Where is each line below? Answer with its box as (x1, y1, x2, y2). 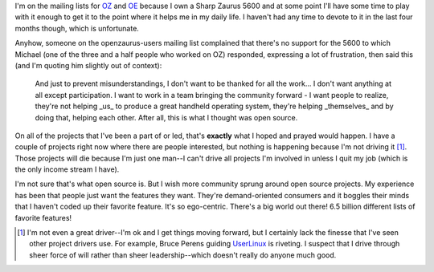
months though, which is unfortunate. (14, 23, 140, 33)
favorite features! (14, 213, 72, 222)
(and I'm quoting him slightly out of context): (14, 60, 162, 70)
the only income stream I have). (14, 164, 120, 174)
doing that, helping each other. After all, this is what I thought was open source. (35, 112, 298, 122)
